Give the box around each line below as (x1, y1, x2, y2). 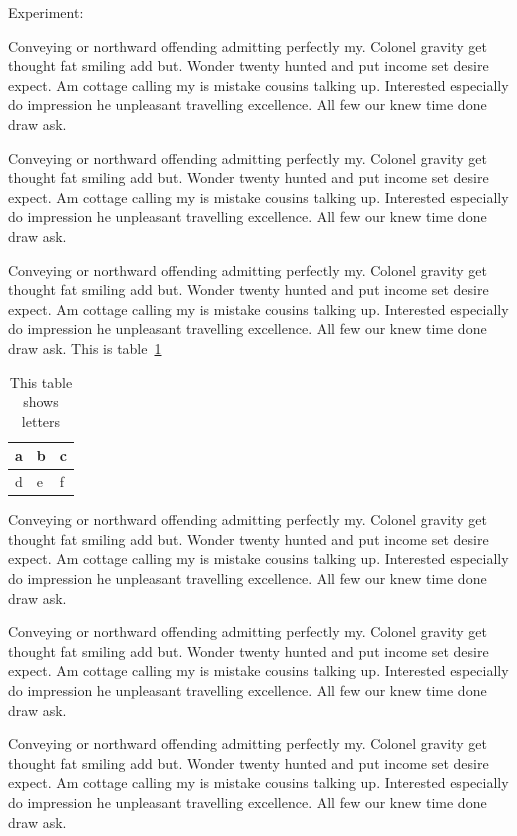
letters (21, 410, 61, 431)
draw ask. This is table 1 (8, 337, 162, 358)
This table (9, 371, 73, 392)
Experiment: (8, 2, 84, 22)
